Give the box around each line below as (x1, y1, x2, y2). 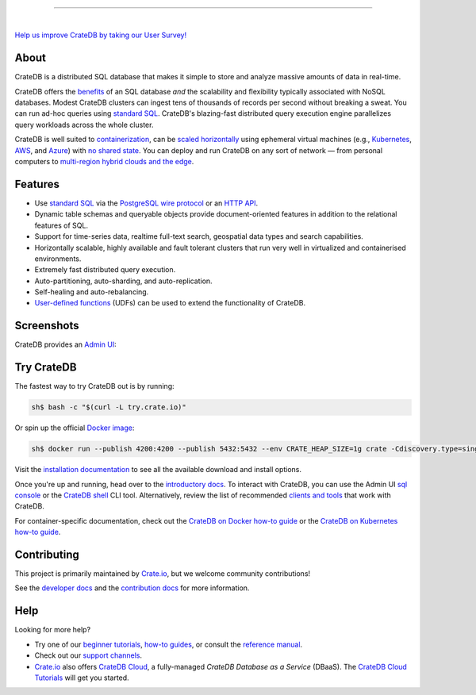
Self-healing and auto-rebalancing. (34, 287, 149, 297)
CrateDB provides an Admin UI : (14, 340, 117, 349)
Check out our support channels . (34, 651, 143, 660)
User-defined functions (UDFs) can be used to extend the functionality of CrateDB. (34, 298, 305, 308)
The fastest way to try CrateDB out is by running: (14, 382, 175, 391)
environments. (34, 254, 82, 263)
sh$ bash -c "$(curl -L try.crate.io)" (31, 403, 186, 412)
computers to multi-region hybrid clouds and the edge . (14, 157, 194, 167)
